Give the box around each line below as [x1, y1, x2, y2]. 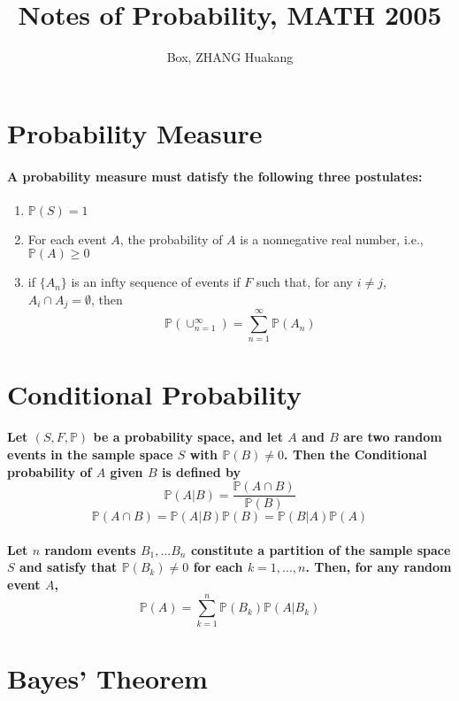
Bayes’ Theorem [7, 659, 208, 696]
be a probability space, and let [93, 428, 283, 446]
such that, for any [256, 273, 353, 291]
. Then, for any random [305, 558, 452, 576]
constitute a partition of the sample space [190, 540, 451, 558]
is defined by [161, 462, 241, 481]
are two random [343, 428, 442, 446]
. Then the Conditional [284, 445, 427, 464]
